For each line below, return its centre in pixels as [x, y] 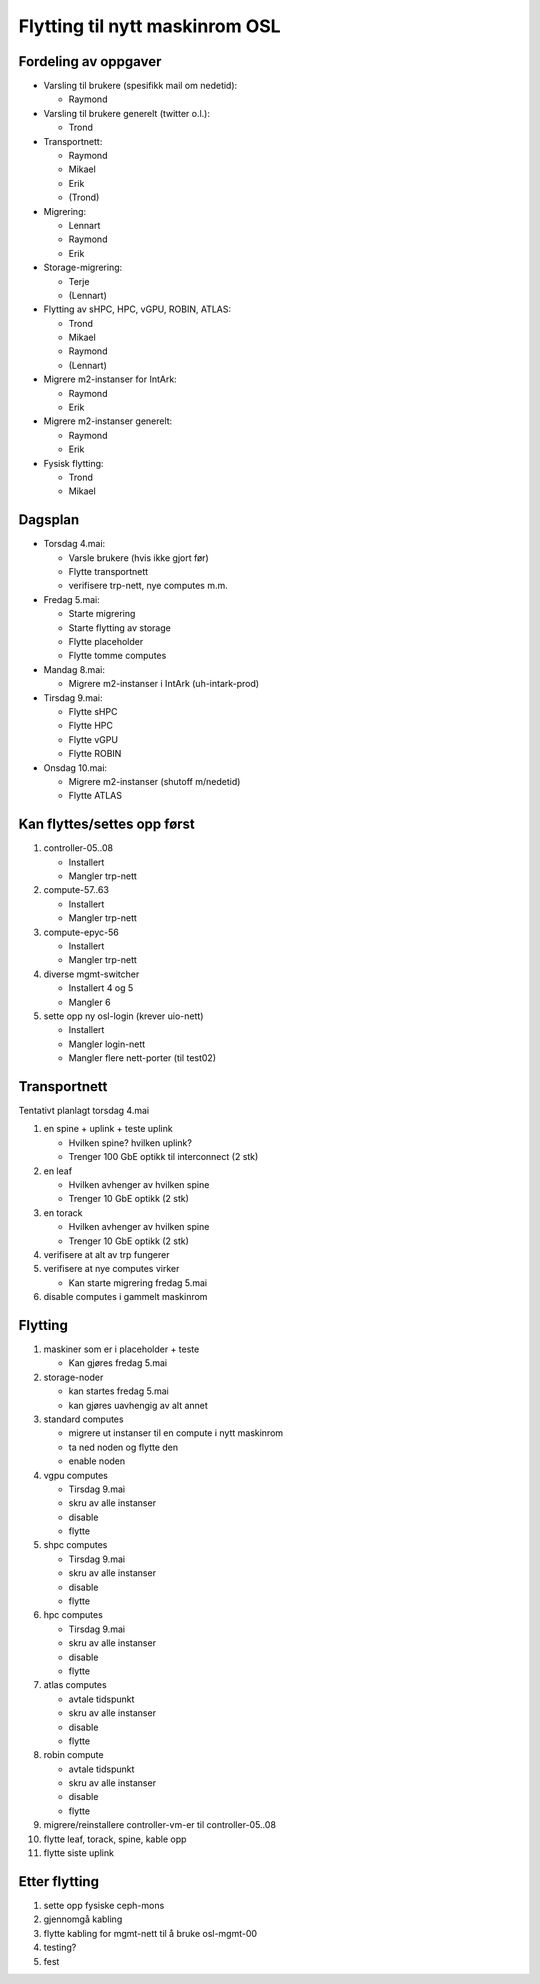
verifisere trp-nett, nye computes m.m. [148, 586]
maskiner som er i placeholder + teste [121, 1349]
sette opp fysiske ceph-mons [104, 1905]
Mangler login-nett [107, 1044]
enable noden [97, 1461]
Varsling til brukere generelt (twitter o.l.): [126, 113]
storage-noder [73, 1377]
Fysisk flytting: [73, 463]
